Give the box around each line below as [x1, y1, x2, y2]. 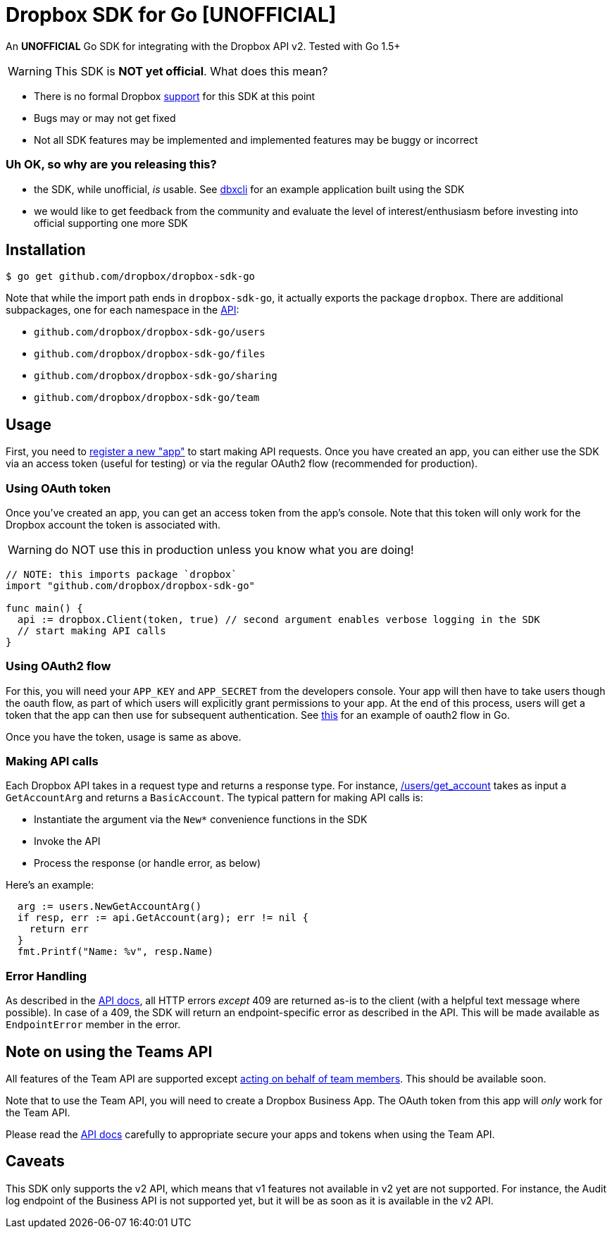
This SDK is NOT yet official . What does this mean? [54, 63, 328, 78]
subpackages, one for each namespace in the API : [6, 304, 239, 316]
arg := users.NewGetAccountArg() [17, 901, 202, 913]
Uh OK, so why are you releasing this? [6, 157, 217, 172]
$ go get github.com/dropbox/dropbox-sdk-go [6, 271, 256, 283]
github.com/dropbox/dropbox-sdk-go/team [34, 392, 260, 404]
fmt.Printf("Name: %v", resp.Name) [17, 946, 214, 958]
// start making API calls [17, 624, 166, 636]
